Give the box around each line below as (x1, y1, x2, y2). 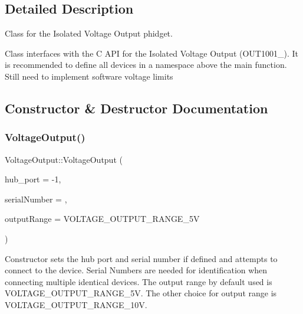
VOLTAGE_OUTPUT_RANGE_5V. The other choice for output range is (5, 287, 277, 299)
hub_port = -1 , (5, 173, 61, 185)
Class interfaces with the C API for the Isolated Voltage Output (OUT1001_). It (5, 47, 298, 59)
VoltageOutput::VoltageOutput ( (5, 153, 123, 165)
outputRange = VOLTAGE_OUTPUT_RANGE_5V (5, 212, 200, 225)
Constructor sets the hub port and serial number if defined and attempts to (5, 252, 278, 264)
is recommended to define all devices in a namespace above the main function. (5, 58, 287, 71)
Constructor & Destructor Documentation (5, 99, 268, 117)
